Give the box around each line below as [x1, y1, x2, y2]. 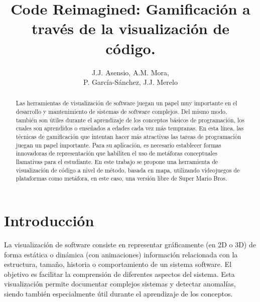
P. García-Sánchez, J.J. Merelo [83, 77, 178, 87]
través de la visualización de [31, 18, 230, 39]
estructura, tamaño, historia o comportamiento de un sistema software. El [4, 259, 232, 269]
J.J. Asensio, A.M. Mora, [92, 67, 169, 77]
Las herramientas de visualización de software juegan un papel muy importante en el [16, 99, 237, 107]
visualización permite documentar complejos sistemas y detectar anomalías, [4, 278, 236, 289]
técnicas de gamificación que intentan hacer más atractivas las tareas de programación [16, 132, 241, 141]
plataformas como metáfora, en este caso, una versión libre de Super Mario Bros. [16, 174, 227, 183]
